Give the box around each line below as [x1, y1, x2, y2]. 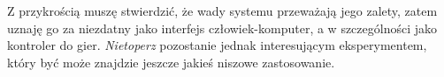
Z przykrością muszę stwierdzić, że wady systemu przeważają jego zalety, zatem [7, 2, 438, 19]
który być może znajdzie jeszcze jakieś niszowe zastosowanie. [7, 52, 335, 71]
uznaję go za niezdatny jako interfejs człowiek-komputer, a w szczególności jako [7, 18, 438, 37]
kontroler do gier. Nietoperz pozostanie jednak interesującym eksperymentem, [7, 36, 427, 54]
